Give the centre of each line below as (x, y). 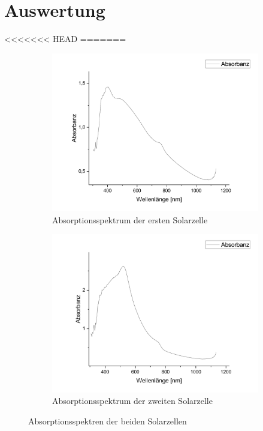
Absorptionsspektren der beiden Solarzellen (108, 420)
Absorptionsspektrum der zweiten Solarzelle (132, 401)
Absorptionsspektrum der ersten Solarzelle (130, 219)
